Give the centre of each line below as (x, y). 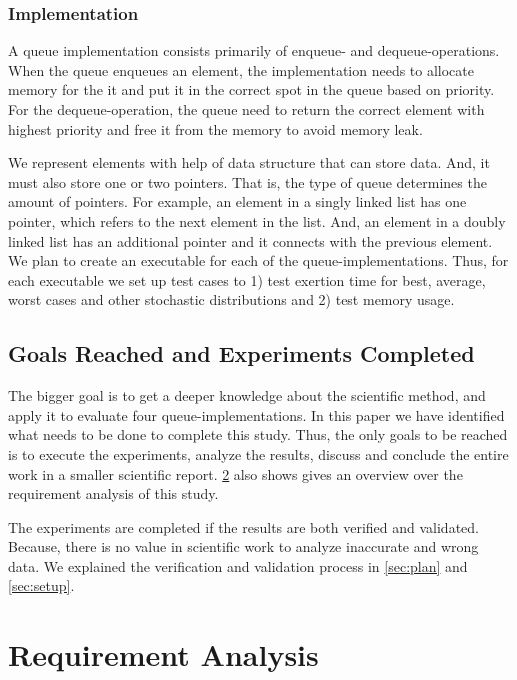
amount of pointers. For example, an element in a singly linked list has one (237, 201)
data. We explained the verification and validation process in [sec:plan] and (238, 565)
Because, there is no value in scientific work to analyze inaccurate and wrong (243, 546)
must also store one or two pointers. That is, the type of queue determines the (247, 181)
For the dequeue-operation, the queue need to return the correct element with (246, 109)
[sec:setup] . (41, 585)
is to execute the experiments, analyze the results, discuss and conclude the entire (258, 453)
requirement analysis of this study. (113, 493)
